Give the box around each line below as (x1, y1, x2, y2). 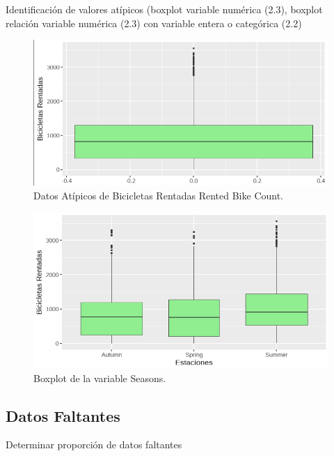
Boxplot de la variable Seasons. (33, 370, 166, 385)
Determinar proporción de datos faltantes (6, 437, 182, 452)
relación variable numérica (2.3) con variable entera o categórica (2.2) (6, 15, 302, 30)
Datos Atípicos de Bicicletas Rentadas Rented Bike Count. (33, 188, 284, 202)
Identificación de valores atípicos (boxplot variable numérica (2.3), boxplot (6, 2, 323, 16)
